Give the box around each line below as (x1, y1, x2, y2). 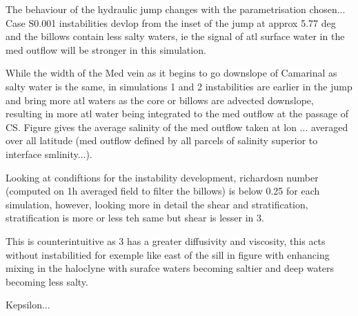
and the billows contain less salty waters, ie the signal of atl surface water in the (6, 29, 345, 43)
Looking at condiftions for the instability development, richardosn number (6, 170, 319, 184)
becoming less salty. (6, 274, 88, 288)
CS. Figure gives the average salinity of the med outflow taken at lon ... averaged (6, 119, 348, 134)
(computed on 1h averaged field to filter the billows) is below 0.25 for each (6, 184, 320, 198)
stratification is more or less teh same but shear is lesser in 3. (6, 210, 264, 225)
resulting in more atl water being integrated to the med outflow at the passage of (6, 106, 348, 121)
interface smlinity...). (6, 146, 92, 161)
